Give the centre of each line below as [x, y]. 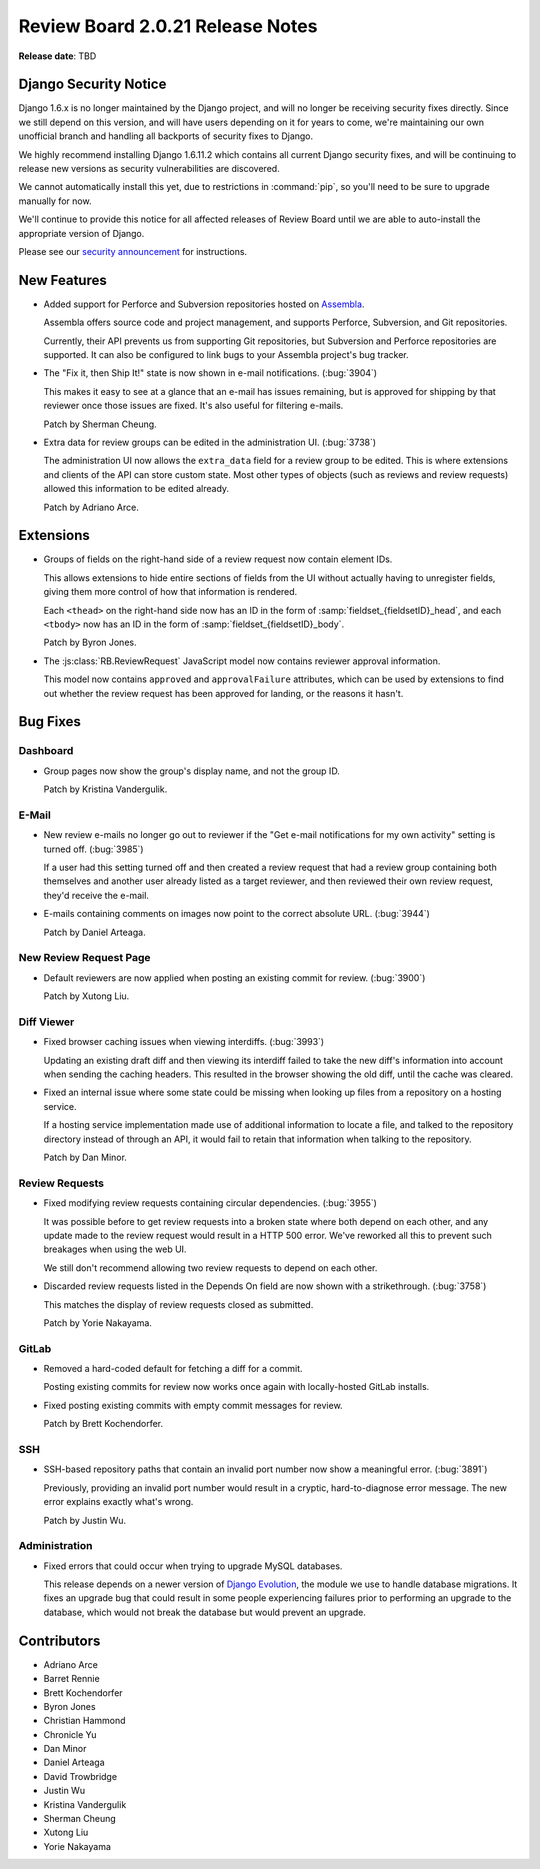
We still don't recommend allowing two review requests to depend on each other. [210, 1267]
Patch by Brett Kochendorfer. [103, 1424]
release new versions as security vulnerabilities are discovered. [149, 169]
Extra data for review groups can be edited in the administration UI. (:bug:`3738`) [210, 442]
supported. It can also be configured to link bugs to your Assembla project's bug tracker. [226, 355]
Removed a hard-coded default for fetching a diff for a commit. [173, 1369]
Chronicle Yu [70, 1734]
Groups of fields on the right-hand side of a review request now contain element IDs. [218, 559]
